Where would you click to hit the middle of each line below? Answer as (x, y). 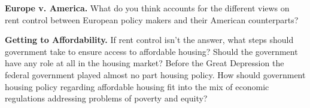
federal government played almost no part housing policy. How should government (155, 74)
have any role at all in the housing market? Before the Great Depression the (145, 63)
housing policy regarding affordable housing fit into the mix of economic (137, 86)
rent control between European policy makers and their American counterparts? (152, 19)
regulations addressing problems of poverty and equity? (106, 98)
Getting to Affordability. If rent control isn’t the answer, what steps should (149, 40)
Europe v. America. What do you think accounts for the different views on (147, 8)
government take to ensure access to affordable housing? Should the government (151, 51)
